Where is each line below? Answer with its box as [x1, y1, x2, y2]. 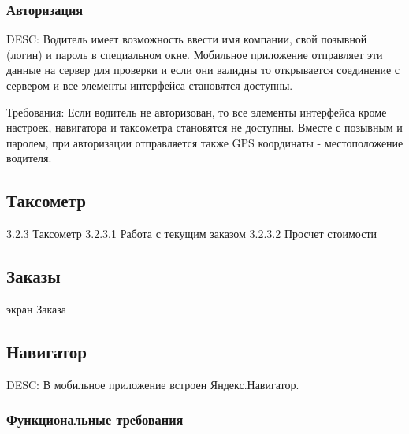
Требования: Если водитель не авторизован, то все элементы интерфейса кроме [6, 103, 387, 120]
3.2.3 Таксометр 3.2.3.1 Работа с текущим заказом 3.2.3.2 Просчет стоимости [6, 225, 377, 242]
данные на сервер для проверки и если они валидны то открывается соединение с [6, 61, 400, 78]
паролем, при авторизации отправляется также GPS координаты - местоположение [6, 134, 403, 150]
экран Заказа [6, 300, 66, 317]
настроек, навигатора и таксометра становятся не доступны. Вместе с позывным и [6, 119, 403, 135]
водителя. [6, 150, 52, 166]
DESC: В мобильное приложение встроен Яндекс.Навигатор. [6, 376, 299, 392]
